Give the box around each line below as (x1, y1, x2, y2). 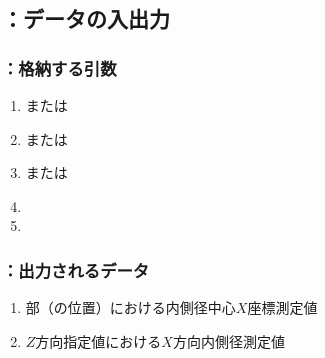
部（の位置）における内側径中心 (25, 297, 236, 318)
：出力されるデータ (2, 257, 150, 282)
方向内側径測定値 (172, 330, 285, 351)
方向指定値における (35, 330, 162, 351)
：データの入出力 (2, 3, 170, 34)
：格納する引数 (2, 55, 117, 80)
